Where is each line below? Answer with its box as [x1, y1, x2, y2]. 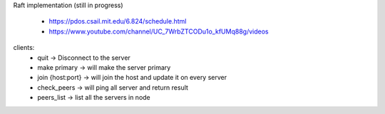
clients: [13, 43, 35, 52]
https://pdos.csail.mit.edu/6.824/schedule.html [48, 17, 187, 26]
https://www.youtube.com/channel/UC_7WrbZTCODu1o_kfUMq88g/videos [48, 27, 269, 36]
